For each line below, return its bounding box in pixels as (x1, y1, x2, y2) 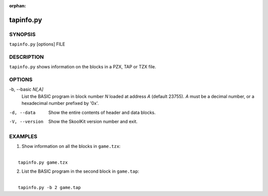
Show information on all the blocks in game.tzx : (21, 144, 121, 149)
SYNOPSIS (9, 31, 36, 38)
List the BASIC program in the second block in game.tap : (21, 168, 139, 174)
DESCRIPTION (9, 53, 44, 60)
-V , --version (9, 119, 44, 124)
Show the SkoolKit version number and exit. (48, 119, 138, 124)
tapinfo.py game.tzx (18, 159, 68, 165)
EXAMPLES (9, 133, 37, 140)
